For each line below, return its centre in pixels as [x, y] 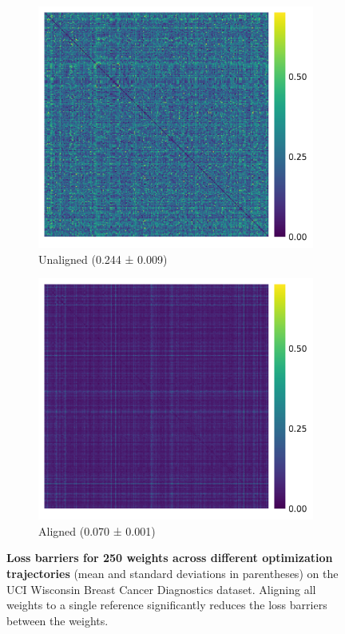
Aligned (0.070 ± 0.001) [97, 530]
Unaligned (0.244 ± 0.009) [103, 259]
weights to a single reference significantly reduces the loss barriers [167, 605]
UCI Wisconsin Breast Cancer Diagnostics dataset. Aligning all [161, 589]
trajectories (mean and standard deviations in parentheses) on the [172, 573]
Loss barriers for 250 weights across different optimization [170, 558]
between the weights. [57, 620]
